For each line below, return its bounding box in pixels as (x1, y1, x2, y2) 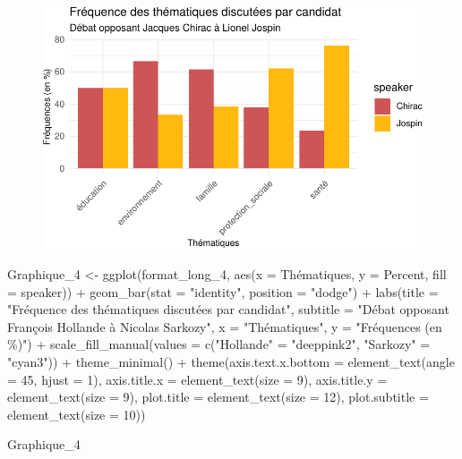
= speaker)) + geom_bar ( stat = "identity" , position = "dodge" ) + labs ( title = (7, 282, 439, 301)
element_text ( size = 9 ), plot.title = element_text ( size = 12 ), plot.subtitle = (7, 387, 429, 406)
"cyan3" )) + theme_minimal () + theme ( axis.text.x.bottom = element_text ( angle (7, 352, 455, 370)
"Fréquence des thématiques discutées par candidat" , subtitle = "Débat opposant (7, 300, 449, 319)
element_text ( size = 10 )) (7, 404, 146, 423)
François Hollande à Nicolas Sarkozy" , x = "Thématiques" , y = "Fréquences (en (7, 317, 442, 336)
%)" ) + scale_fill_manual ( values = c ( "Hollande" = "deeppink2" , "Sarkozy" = (7, 335, 431, 353)
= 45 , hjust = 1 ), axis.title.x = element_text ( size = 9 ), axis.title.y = (7, 370, 388, 388)
